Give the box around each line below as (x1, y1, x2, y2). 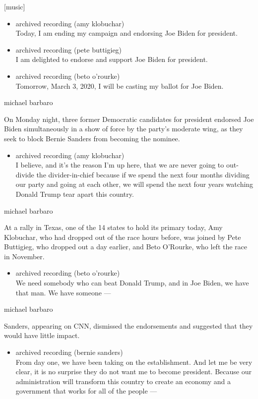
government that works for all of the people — (15, 386, 157, 396)
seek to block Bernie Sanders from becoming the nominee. (4, 133, 180, 143)
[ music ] (4, 1, 25, 11)
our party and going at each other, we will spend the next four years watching (15, 179, 254, 189)
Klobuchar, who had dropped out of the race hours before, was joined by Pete (4, 231, 241, 242)
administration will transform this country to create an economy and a (15, 376, 231, 386)
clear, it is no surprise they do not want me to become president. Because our (15, 366, 252, 377)
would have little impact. (4, 330, 80, 341)
